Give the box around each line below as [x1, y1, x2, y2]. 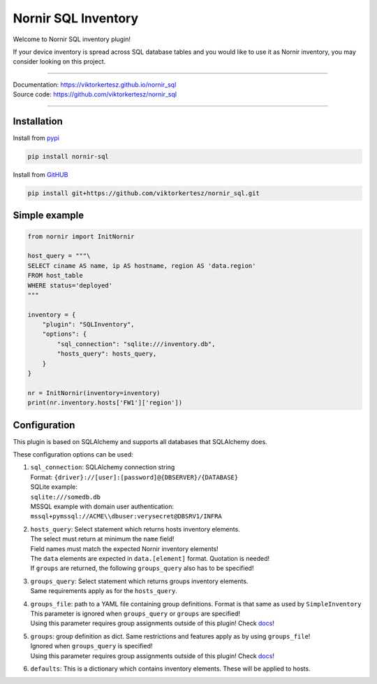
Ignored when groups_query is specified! [30, 642, 153, 650]
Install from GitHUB [13, 170, 68, 178]
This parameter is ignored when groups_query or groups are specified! [30, 609, 241, 618]
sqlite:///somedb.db [30, 493, 101, 501]
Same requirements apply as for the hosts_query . [30, 587, 177, 595]
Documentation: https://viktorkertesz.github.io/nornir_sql [13, 80, 177, 89]
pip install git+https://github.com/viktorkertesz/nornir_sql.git [27, 189, 260, 197]
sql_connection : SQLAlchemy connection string [30, 463, 175, 471]
